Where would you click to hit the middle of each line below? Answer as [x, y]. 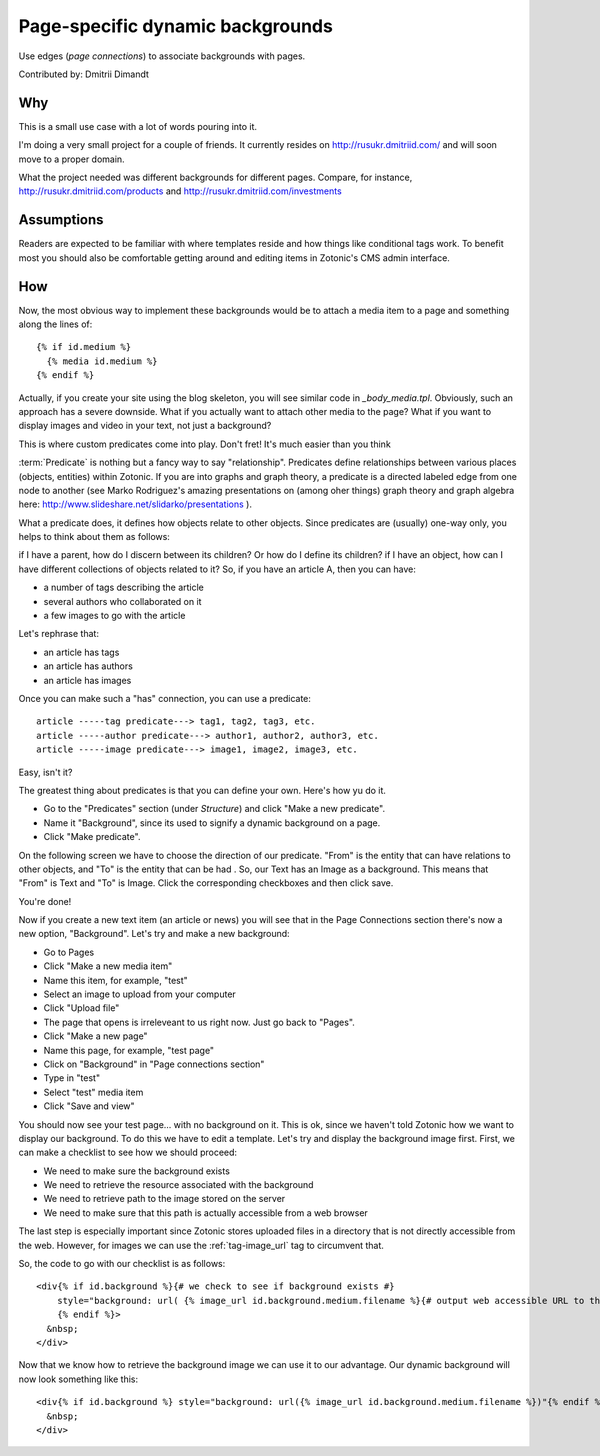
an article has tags [81, 652]
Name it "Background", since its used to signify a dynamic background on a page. [212, 822]
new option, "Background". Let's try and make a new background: [154, 934]
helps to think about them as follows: [94, 537]
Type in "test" [71, 1078]
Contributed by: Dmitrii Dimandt [84, 74]
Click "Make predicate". [92, 837]
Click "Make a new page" [96, 1036]
